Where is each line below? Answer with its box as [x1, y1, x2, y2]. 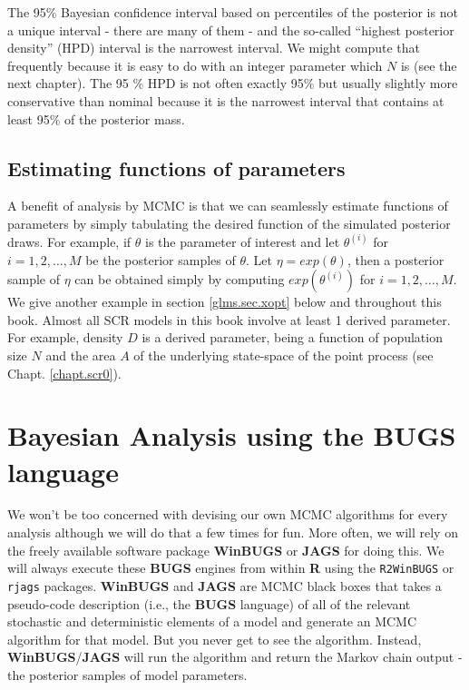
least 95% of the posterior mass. [7, 109, 185, 128]
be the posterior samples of [85, 250, 236, 269]
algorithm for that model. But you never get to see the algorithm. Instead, [7, 629, 422, 648]
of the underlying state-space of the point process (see [133, 345, 434, 364]
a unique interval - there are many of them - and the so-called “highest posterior [7, 20, 454, 39]
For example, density [7, 328, 123, 347]
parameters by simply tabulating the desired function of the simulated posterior [7, 213, 451, 232]
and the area [45, 345, 116, 364]
